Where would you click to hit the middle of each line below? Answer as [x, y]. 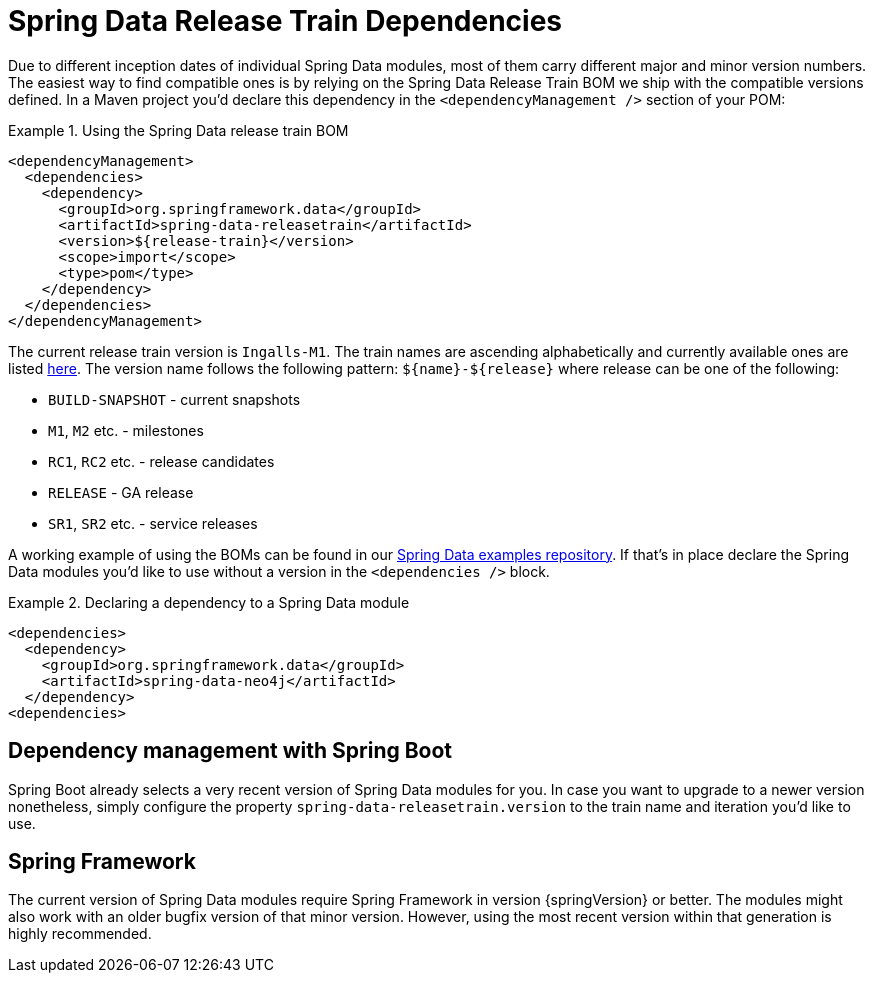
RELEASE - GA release [121, 492]
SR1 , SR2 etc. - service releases [153, 523]
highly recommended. [80, 934]
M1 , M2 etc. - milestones [126, 430]
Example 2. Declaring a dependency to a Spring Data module [209, 602]
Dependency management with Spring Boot [230, 751]
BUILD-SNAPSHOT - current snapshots [174, 399]
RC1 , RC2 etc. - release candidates [161, 461]
